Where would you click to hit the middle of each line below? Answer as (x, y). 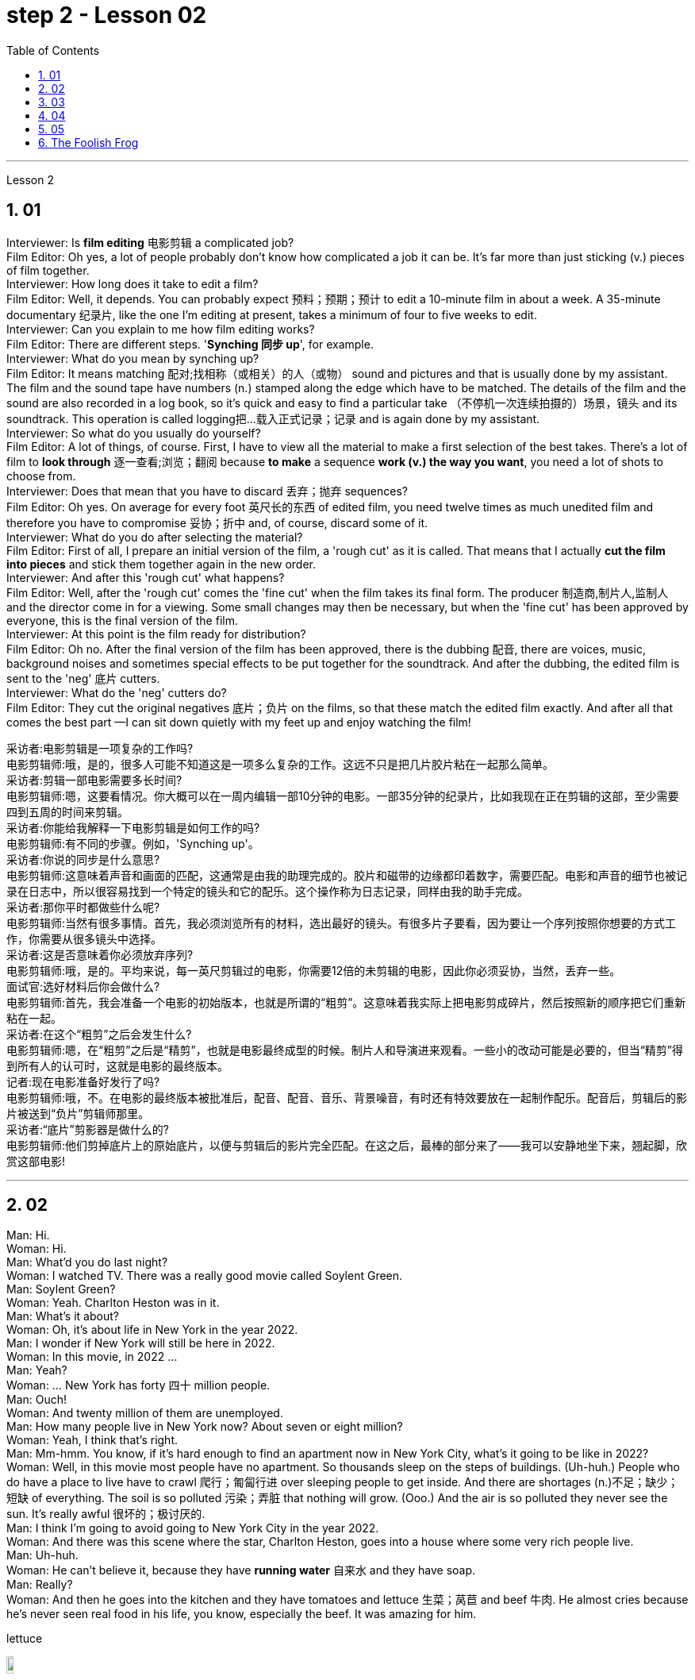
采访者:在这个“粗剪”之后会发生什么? (99, 1034)
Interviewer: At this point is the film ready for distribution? (156, 634)
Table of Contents (53, 50)
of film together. (48, 270)
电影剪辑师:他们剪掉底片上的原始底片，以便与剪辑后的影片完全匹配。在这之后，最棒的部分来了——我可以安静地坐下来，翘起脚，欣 (347, 1145)
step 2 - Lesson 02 (107, 15)
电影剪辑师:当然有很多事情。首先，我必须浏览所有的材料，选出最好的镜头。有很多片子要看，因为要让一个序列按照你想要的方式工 (342, 923)
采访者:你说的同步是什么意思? (83, 859)
